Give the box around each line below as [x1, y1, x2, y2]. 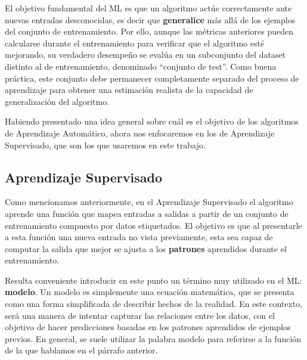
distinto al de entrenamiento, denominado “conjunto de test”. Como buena [5, 60, 277, 72]
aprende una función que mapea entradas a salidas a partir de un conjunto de [5, 207, 289, 219]
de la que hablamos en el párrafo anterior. [5, 344, 158, 356]
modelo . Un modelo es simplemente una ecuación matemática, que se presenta [5, 285, 294, 298]
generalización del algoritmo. [5, 95, 110, 107]
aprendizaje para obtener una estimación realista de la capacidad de [5, 83, 253, 96]
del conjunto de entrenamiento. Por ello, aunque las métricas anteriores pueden [5, 25, 294, 38]
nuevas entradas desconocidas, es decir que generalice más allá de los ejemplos [5, 13, 296, 26]
